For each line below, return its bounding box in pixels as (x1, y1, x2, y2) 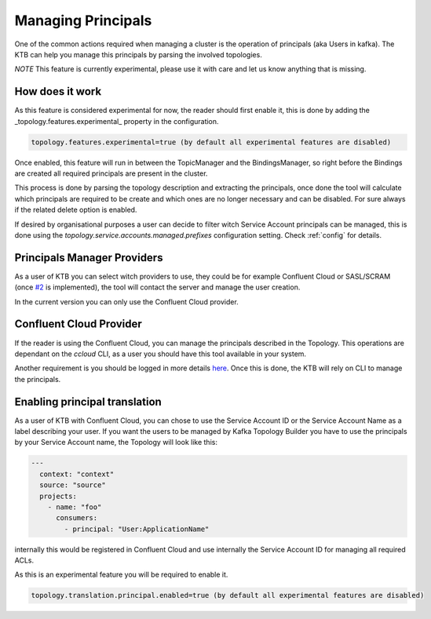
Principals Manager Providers (14, 251, 163, 264)
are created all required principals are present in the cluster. (14, 169, 208, 178)
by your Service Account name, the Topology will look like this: (14, 438, 217, 447)
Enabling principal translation (14, 395, 163, 408)
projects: (39, 491, 78, 501)
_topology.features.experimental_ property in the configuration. (14, 116, 219, 126)
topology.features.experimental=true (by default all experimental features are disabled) (31, 137, 392, 147)
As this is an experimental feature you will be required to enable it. (14, 570, 228, 580)
